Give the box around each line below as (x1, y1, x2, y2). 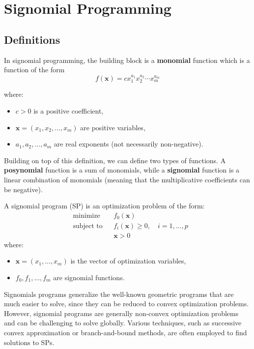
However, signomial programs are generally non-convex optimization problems (4, 308, 239, 318)
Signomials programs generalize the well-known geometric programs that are (4, 289, 234, 299)
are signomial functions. (53, 272, 125, 283)
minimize (73, 212, 100, 219)
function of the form (4, 64, 65, 75)
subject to (73, 222, 103, 230)
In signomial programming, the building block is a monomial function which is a (4, 55, 250, 65)
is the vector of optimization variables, (70, 256, 186, 266)
